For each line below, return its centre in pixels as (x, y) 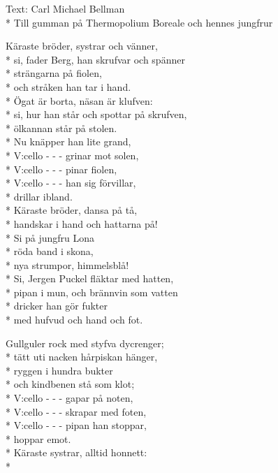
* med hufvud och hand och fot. (74, 320)
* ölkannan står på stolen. (61, 128)
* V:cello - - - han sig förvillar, (71, 183)
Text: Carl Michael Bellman (65, 8)
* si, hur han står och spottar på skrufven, (96, 114)
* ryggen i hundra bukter (59, 370)
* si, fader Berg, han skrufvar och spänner (95, 59)
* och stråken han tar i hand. (68, 86)
